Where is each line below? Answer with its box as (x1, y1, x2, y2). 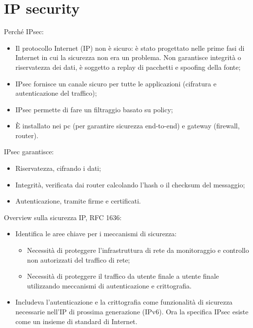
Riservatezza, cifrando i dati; (15, 163, 101, 173)
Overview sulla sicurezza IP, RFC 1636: (4, 212, 122, 222)
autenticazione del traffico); (15, 88, 97, 98)
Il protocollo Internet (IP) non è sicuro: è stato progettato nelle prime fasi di (15, 42, 245, 53)
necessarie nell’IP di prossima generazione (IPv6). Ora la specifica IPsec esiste (15, 307, 249, 316)
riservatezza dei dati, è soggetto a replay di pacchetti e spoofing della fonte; (15, 61, 241, 72)
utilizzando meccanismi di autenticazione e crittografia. (27, 280, 192, 290)
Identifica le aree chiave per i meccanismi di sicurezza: (15, 228, 177, 239)
